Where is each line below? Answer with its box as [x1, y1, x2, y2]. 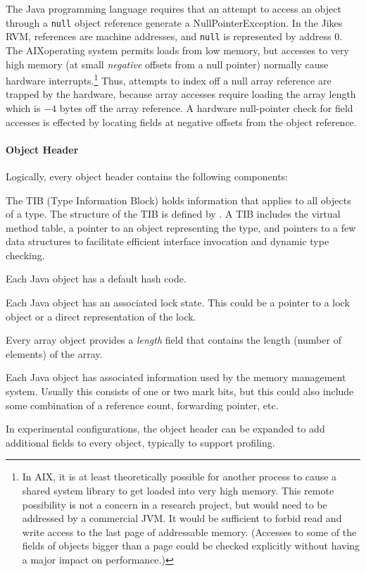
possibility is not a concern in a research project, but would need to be [22, 497, 327, 511]
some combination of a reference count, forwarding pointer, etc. [6, 397, 279, 412]
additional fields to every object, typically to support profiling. [6, 435, 275, 449]
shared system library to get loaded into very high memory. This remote [22, 483, 334, 498]
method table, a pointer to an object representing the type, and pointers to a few [6, 220, 356, 235]
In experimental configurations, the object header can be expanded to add [6, 421, 325, 436]
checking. [6, 247, 45, 262]
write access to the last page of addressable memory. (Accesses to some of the [22, 524, 357, 539]
